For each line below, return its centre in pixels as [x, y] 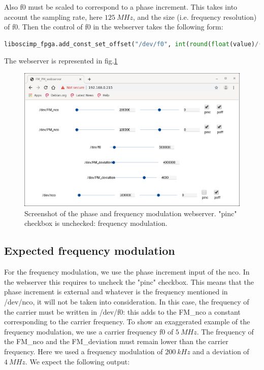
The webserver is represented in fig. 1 [61, 61]
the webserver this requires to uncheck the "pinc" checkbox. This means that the [129, 281]
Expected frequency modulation [90, 250]
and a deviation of [221, 351]
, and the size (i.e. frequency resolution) [195, 16]
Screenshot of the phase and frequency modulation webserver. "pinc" [131, 213]
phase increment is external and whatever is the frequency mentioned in [116, 292]
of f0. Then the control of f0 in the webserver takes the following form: [114, 27]
